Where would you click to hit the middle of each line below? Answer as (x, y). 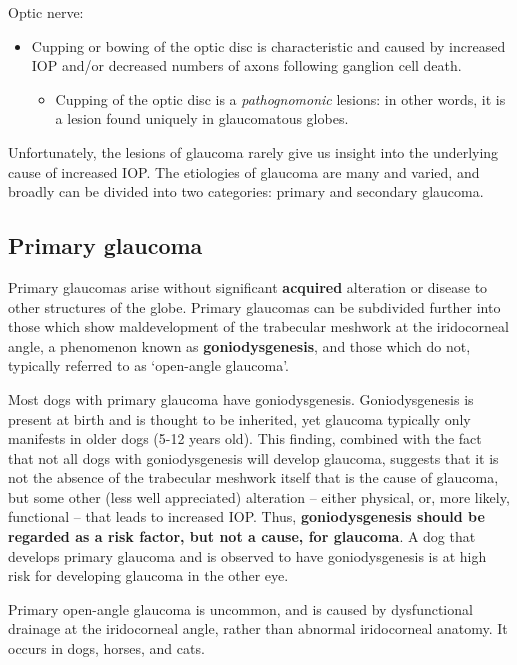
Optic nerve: (46, 12)
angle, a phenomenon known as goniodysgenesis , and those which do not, (239, 345)
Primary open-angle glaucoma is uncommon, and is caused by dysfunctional (240, 608)
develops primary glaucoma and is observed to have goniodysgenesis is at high (247, 555)
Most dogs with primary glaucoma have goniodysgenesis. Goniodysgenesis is (241, 398)
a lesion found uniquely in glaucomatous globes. (202, 118)
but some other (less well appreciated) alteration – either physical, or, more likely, (259, 496)
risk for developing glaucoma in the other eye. (148, 575)
